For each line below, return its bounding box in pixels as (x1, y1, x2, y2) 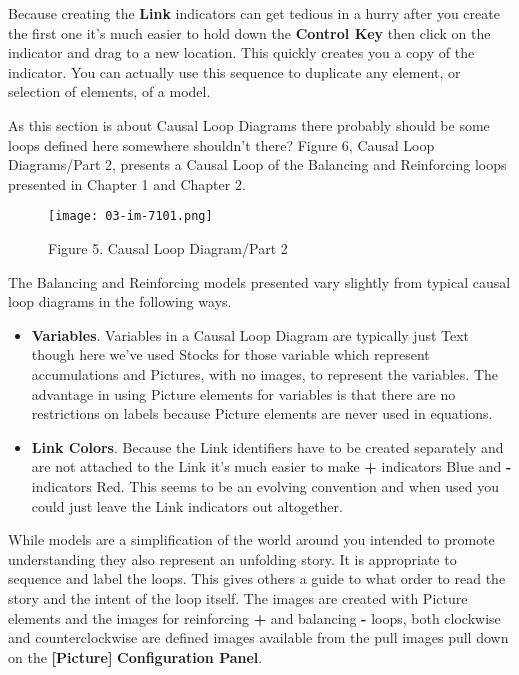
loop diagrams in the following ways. (8, 291, 232, 312)
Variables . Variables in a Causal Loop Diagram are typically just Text (31, 324, 470, 345)
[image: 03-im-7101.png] (48, 209, 213, 224)
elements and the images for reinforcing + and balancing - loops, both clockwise (8, 607, 501, 628)
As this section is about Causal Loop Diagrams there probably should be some (8, 114, 490, 135)
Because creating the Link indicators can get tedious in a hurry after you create (8, 3, 500, 23)
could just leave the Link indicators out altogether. (31, 495, 343, 516)
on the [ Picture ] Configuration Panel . (8, 646, 263, 667)
